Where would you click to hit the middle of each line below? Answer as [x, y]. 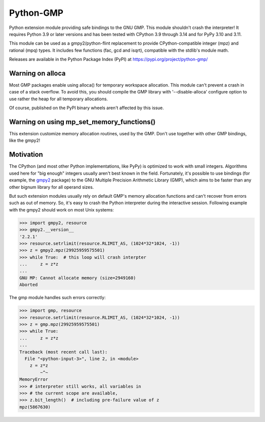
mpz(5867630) [35, 407]
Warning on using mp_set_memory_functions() [82, 122]
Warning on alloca [37, 73]
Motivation [26, 155]
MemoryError [34, 379]
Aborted [28, 285]
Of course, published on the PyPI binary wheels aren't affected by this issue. [86, 108]
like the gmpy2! [25, 141]
